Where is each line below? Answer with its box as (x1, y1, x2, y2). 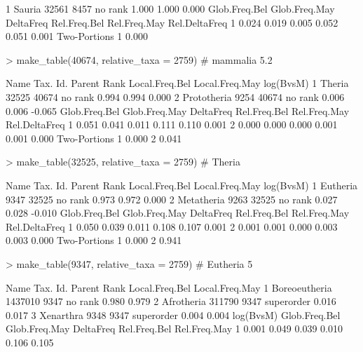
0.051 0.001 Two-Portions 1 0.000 (6, 29, 148, 43)
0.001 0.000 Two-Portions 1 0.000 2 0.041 (6, 130, 182, 145)
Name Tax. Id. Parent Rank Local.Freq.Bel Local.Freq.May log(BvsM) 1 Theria (6, 76, 349, 90)
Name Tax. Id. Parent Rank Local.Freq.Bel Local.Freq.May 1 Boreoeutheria (6, 280, 332, 295)
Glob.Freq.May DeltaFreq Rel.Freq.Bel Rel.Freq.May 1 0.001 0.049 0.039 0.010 (6, 321, 343, 336)
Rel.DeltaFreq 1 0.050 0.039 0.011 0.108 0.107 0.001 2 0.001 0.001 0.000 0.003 (6, 219, 338, 233)
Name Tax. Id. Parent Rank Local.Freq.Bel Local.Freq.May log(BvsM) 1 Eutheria (6, 177, 358, 192)
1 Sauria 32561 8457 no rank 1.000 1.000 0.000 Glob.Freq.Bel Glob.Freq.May (6, 1, 335, 15)
